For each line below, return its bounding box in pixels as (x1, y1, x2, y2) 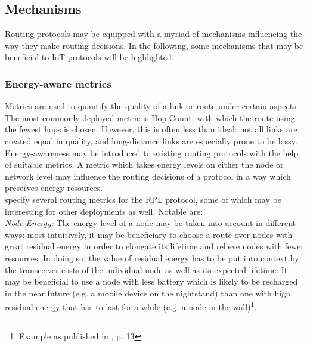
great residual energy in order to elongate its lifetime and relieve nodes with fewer (5, 240, 304, 252)
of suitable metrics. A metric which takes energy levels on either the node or (5, 158, 284, 171)
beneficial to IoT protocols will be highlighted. (5, 51, 174, 63)
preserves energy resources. (5, 181, 103, 194)
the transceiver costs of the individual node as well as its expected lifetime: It (5, 263, 288, 276)
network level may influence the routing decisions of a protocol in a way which (5, 169, 291, 182)
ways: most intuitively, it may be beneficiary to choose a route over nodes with (5, 228, 293, 240)
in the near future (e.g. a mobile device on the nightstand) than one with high (5, 286, 290, 299)
